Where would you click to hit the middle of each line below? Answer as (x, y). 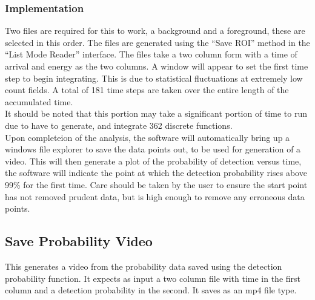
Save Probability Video (79, 241)
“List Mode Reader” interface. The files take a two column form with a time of (151, 54)
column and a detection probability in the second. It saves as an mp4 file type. (151, 290)
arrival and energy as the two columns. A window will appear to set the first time (157, 66)
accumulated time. (39, 101)
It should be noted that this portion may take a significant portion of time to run (156, 113)
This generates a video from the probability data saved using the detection (144, 266)
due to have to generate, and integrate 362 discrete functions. (119, 125)
